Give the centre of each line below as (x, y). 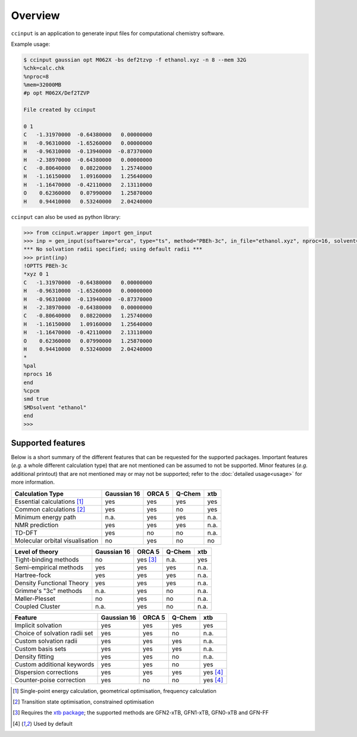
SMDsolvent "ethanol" (55, 407)
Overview (35, 15)
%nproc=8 (36, 76)
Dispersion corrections (46, 672)
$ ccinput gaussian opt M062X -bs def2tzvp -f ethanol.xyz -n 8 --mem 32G (135, 60)
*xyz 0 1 (36, 274)
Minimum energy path (46, 517)
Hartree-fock (33, 575)
